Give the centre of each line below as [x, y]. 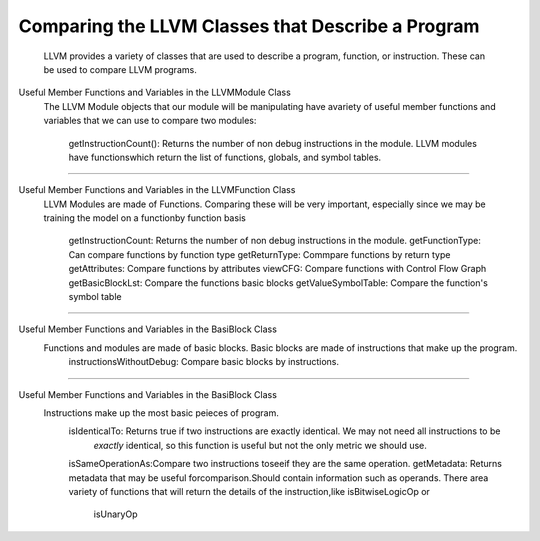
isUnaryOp [115, 514]
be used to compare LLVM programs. [120, 69]
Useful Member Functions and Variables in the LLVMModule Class [155, 92]
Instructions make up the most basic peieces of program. [161, 412]
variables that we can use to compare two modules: [150, 121]
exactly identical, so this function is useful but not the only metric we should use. [260, 445]
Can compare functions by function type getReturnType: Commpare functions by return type [259, 254]
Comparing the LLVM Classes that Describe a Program [249, 26]
